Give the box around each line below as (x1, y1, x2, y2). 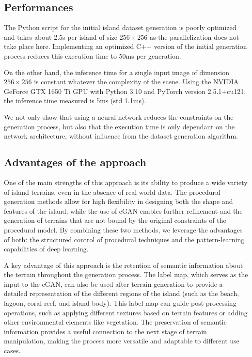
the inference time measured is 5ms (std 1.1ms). (4, 95, 146, 106)
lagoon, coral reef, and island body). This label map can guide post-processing (4, 298, 236, 308)
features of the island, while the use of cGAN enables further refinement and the (4, 205, 243, 216)
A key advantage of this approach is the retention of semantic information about (4, 260, 243, 270)
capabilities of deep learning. (4, 244, 89, 254)
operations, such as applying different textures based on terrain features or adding (4, 307, 248, 317)
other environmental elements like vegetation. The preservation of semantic (4, 317, 227, 327)
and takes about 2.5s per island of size (4, 31, 118, 42)
